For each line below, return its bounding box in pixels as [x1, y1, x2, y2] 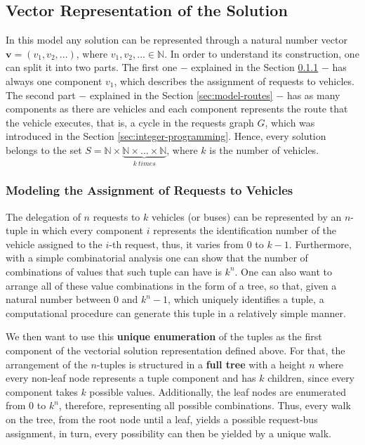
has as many [286, 87, 340, 102]
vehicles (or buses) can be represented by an [151, 209, 342, 224]
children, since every [267, 370, 355, 385]
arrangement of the [6, 356, 88, 371]
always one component [6, 73, 102, 88]
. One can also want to [234, 264, 333, 278]
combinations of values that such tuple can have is [6, 264, 222, 278]
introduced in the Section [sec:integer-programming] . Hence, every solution [6, 129, 326, 143]
